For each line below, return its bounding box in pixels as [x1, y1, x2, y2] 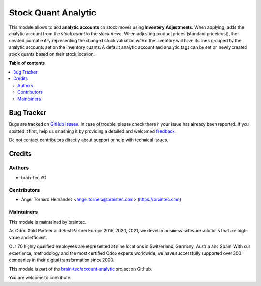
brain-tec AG [21, 175, 47, 181]
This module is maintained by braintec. [9, 219, 87, 225]
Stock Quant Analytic [9, 7, 97, 18]
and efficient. [21, 235, 47, 241]
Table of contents [9, 60, 45, 66]
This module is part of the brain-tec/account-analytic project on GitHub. [9, 266, 152, 271]
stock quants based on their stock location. [9, 51, 95, 57]
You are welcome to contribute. [9, 275, 72, 281]
